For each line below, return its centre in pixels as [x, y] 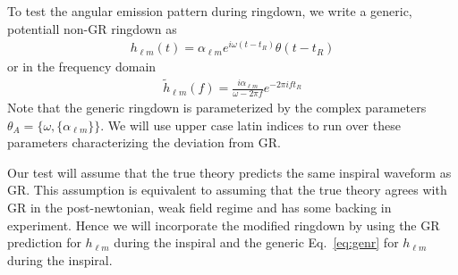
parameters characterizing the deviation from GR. [144, 142]
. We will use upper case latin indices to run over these [250, 125]
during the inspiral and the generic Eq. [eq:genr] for [256, 242]
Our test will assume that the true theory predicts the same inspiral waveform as [229, 172]
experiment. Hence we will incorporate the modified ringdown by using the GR [224, 225]
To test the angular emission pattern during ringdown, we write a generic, [210, 11]
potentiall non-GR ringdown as [92, 28]
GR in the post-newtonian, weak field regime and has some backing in [199, 207]
